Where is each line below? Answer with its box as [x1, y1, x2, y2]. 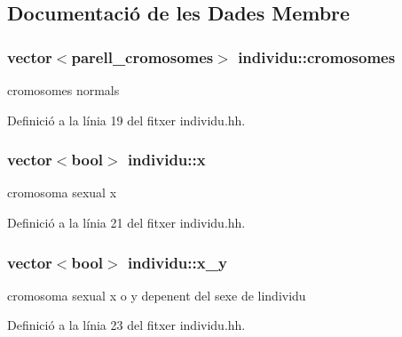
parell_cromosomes [71, 45, 214, 68]
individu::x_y [127, 251, 227, 273]
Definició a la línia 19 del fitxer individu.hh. [7, 110, 246, 129]
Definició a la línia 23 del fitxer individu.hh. [7, 316, 246, 334]
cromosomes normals [7, 81, 120, 99]
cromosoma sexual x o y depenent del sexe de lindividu [7, 285, 306, 304]
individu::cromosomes [238, 45, 396, 68]
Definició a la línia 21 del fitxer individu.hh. [7, 213, 246, 231]
